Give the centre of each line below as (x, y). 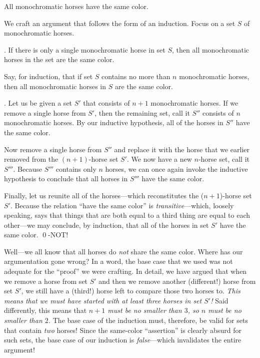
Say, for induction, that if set (48, 76)
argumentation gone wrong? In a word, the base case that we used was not (118, 261)
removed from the (31, 159)
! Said (219, 300)
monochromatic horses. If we (194, 103)
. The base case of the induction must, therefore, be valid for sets (148, 320)
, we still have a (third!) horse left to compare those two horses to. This (131, 291)
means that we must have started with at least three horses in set (103, 300)
